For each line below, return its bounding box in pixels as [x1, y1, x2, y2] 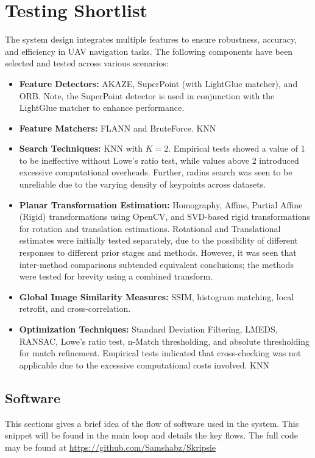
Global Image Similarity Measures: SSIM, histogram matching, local [19, 290, 294, 303]
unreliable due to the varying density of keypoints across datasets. [19, 178, 266, 191]
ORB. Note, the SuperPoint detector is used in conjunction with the [19, 89, 275, 102]
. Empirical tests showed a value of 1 [168, 142, 305, 155]
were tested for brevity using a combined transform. [19, 270, 213, 283]
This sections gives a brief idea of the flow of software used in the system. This [5, 417, 299, 429]
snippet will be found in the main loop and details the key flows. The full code [5, 429, 298, 442]
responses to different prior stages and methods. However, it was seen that [19, 246, 297, 259]
